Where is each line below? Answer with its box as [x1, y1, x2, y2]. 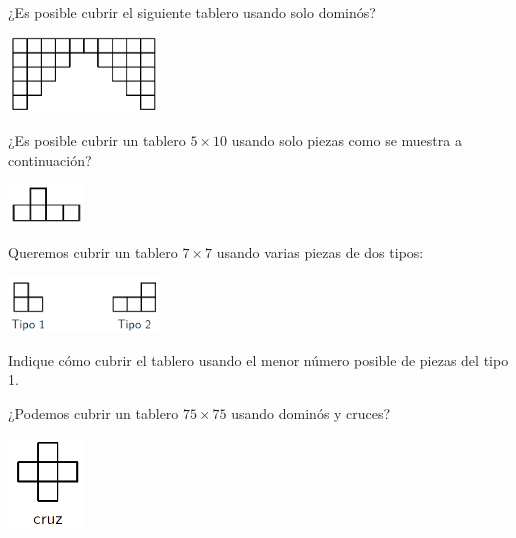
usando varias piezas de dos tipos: [216, 242, 424, 263]
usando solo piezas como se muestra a [231, 130, 462, 151]
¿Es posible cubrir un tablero [8, 130, 186, 151]
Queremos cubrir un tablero [8, 242, 178, 263]
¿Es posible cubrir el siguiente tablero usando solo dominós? [8, 2, 376, 22]
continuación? [8, 149, 92, 170]
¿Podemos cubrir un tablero [8, 402, 179, 423]
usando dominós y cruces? [231, 402, 391, 423]
